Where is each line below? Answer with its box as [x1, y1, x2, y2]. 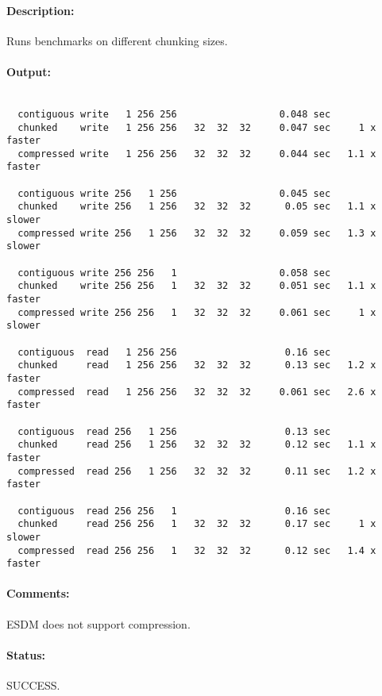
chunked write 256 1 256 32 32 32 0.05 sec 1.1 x [17, 201, 376, 213]
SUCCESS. [6, 677, 60, 693]
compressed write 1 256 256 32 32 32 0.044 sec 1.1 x [17, 148, 376, 160]
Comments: [6, 585, 70, 602]
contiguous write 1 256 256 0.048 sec [17, 108, 331, 120]
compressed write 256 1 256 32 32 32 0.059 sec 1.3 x [17, 227, 376, 239]
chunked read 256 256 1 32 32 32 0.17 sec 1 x [17, 518, 376, 530]
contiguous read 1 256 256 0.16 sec [17, 346, 331, 358]
